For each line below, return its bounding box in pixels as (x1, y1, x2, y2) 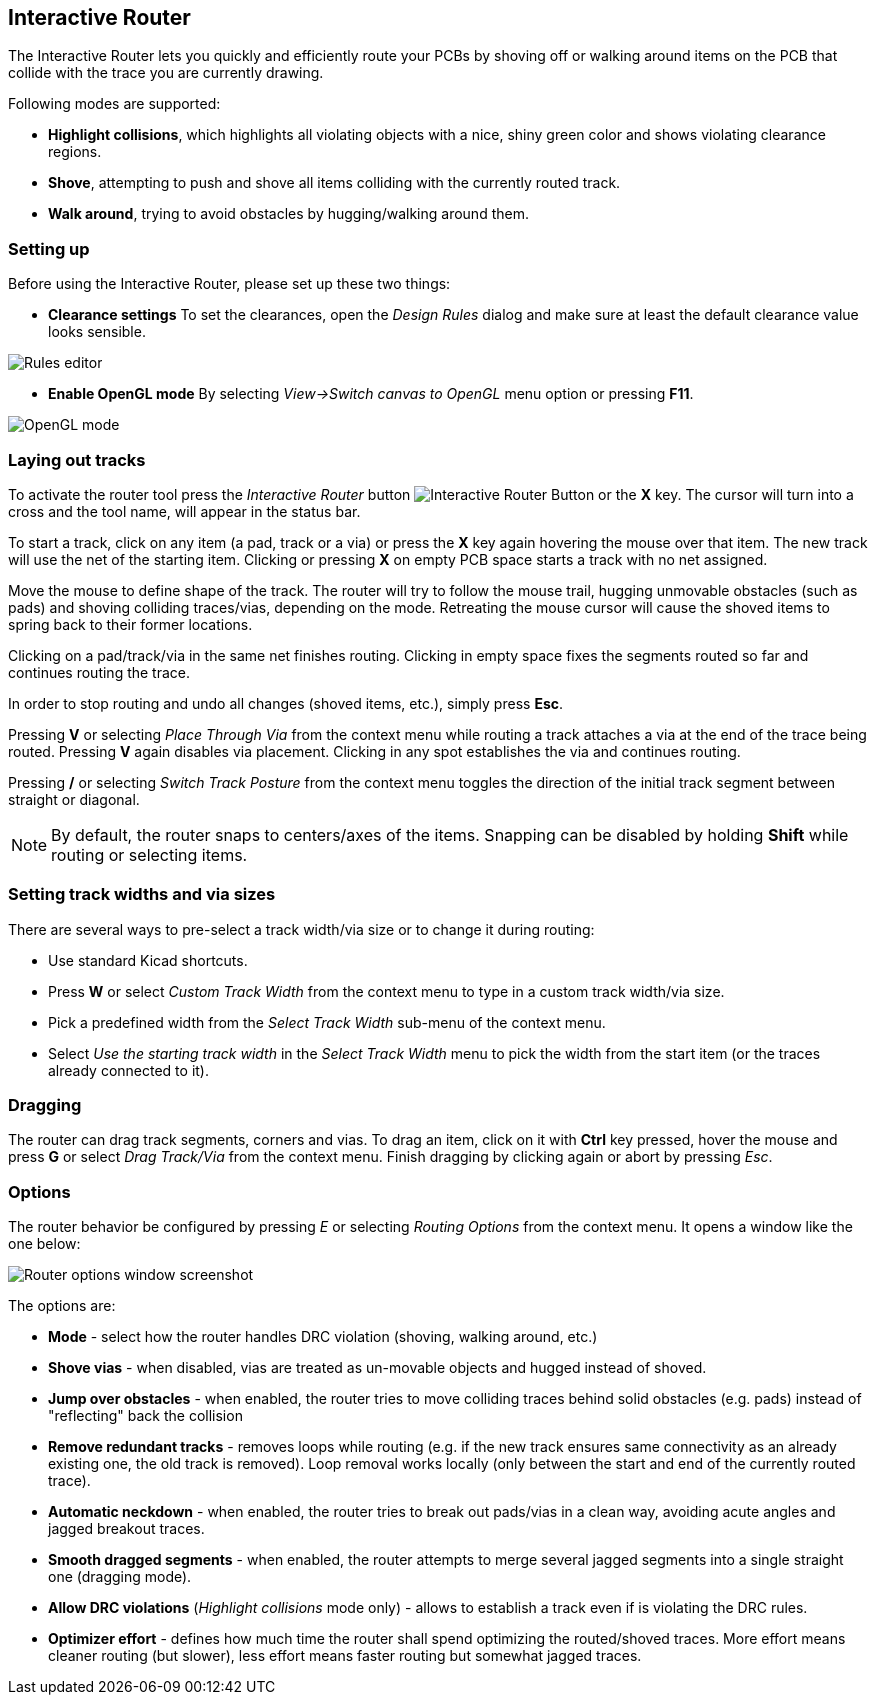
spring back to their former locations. (8, 615, 253, 633)
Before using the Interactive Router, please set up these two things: (8, 275, 451, 293)
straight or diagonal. (8, 790, 140, 808)
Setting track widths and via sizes (8, 884, 276, 905)
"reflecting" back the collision (48, 1407, 243, 1425)
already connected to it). (48, 1061, 209, 1079)
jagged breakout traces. (48, 1520, 205, 1538)
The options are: (8, 1297, 116, 1315)
